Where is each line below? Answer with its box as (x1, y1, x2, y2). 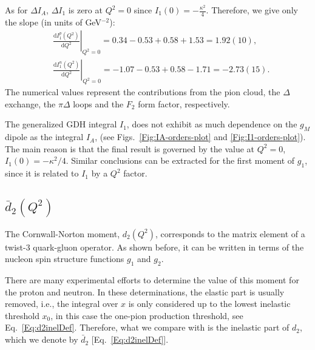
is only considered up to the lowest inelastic (128, 297, 291, 310)
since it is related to (5, 167, 79, 180)
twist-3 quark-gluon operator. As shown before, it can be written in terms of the (5, 240, 304, 253)
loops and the (73, 97, 124, 110)
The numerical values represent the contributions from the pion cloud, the (5, 86, 280, 98)
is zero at (68, 4, 103, 16)
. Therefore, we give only (206, 4, 298, 16)
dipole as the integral (5, 130, 84, 143)
